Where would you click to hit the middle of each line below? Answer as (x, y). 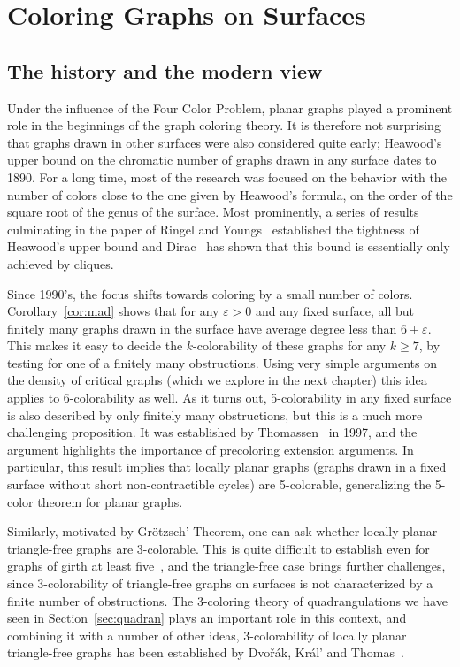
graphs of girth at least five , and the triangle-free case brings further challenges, (226, 566)
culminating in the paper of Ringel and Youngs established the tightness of (213, 229)
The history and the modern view (165, 70)
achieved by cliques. (61, 263)
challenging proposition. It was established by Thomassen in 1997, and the (212, 432)
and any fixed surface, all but (335, 311)
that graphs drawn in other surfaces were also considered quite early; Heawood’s (225, 142)
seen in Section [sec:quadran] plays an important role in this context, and (207, 618)
